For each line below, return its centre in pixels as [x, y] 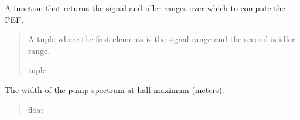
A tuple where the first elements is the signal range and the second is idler [161, 39]
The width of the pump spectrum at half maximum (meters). [115, 89]
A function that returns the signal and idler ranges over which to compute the [145, 8]
